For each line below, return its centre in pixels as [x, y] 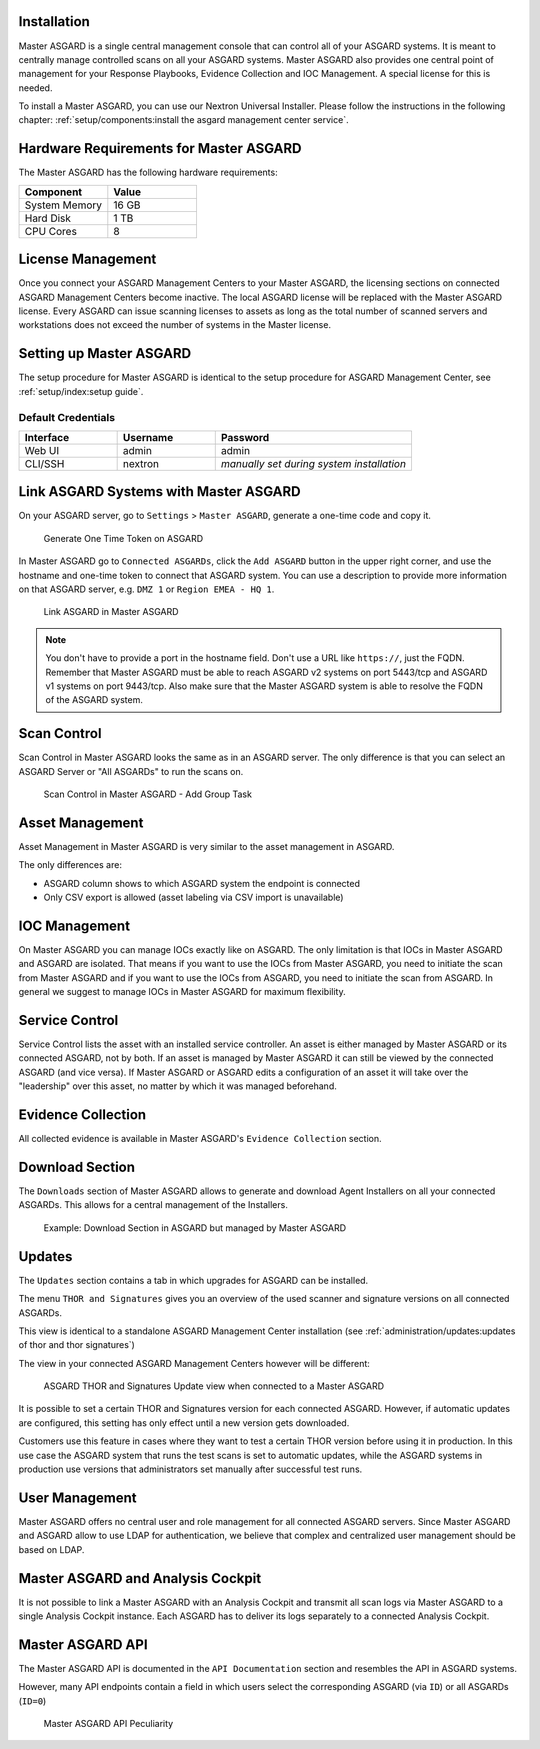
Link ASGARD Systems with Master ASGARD [159, 491]
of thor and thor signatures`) [76, 1345]
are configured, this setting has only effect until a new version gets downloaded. [184, 1422]
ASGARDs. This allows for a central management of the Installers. [153, 1205]
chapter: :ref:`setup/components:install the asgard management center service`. [183, 120]
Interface [47, 437]
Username [148, 437]
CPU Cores [50, 231]
